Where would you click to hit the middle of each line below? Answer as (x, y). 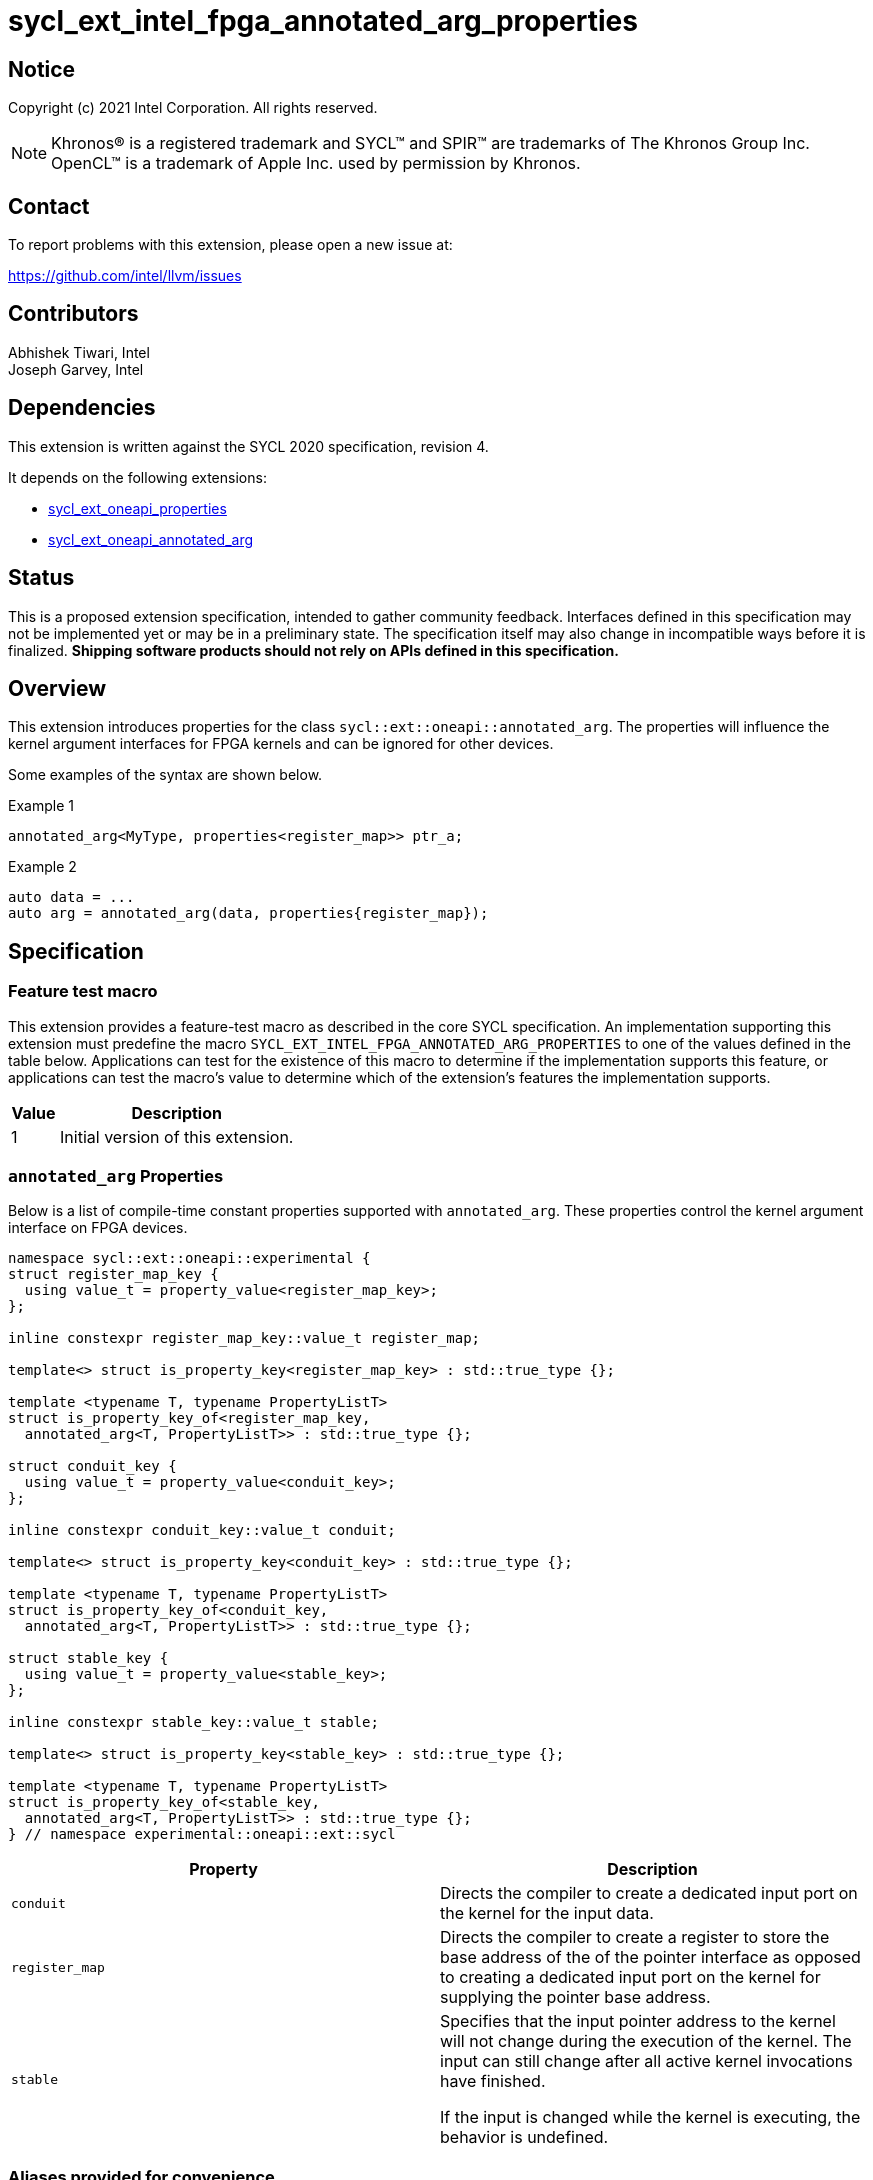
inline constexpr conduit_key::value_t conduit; (202, 1530)
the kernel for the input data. (547, 1913)
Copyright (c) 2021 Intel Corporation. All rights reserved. (193, 108)
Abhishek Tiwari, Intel (79, 352)
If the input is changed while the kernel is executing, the (650, 2117)
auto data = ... (71, 897)
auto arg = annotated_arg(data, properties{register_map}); (248, 913)
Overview (57, 688)
